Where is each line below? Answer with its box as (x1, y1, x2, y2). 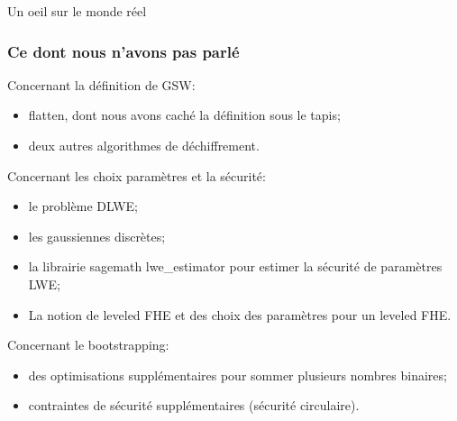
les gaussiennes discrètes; (28, 226, 166, 245)
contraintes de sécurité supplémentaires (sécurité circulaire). (28, 396, 360, 415)
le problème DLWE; (28, 197, 138, 215)
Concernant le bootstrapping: (7, 335, 169, 354)
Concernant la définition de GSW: (7, 75, 196, 94)
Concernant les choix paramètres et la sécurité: (7, 166, 266, 185)
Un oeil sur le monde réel (7, 2, 147, 20)
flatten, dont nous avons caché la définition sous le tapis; (28, 105, 341, 124)
